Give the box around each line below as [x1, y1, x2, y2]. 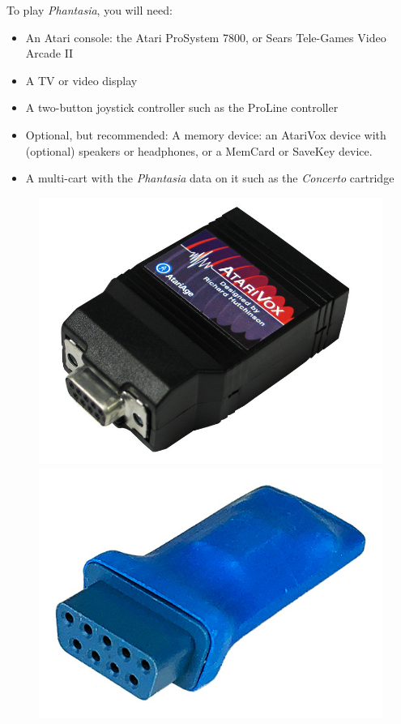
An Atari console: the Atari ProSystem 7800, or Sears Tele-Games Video [25, 28, 386, 45]
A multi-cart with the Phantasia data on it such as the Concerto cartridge [25, 169, 395, 186]
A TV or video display [25, 71, 138, 88]
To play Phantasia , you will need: [6, 2, 173, 18]
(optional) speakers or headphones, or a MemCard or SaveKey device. [25, 142, 373, 159]
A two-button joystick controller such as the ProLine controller [25, 99, 339, 116]
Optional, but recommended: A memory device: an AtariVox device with [25, 126, 386, 143]
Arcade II [25, 45, 74, 62]
